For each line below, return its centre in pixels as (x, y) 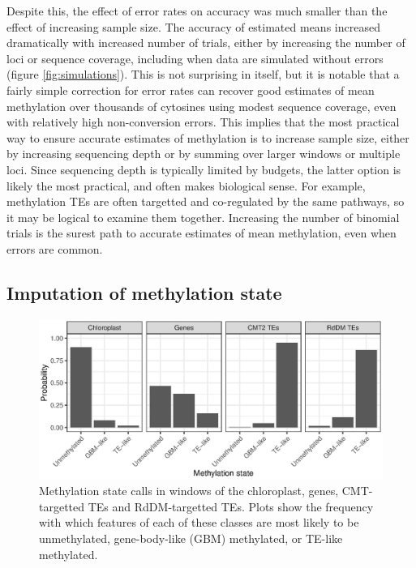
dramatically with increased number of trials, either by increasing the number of (206, 43)
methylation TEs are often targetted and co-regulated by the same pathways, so (206, 201)
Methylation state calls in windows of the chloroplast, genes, (189, 491)
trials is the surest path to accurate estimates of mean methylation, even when (202, 233)
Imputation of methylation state (144, 292)
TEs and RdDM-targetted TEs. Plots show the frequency (231, 506)
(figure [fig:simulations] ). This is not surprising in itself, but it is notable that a (203, 74)
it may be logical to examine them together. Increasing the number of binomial (203, 217)
